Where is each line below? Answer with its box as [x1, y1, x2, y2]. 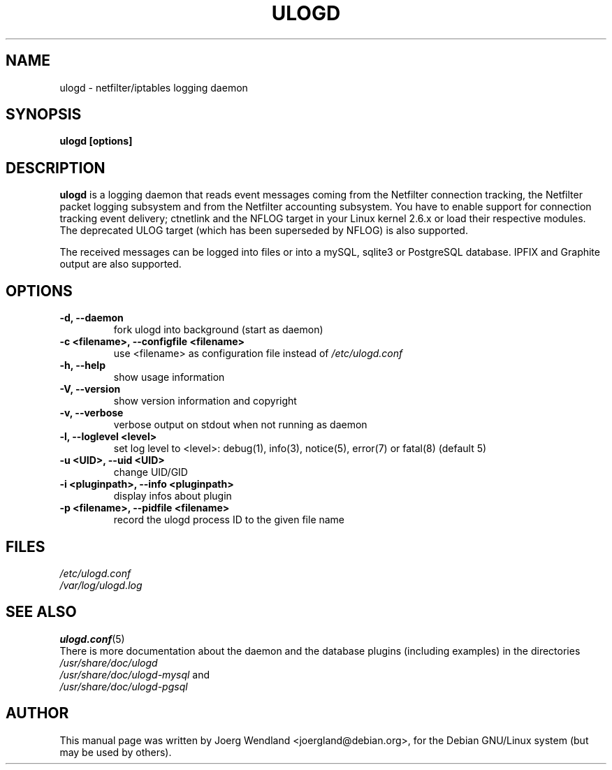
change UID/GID [113, 466, 188, 479]
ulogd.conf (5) [59, 632, 125, 645]
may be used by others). [59, 746, 172, 758]
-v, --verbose [59, 407, 124, 419]
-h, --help [59, 359, 105, 372]
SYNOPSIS [6, 106, 82, 124]
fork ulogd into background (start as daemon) [113, 324, 323, 336]
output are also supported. [59, 258, 182, 270]
